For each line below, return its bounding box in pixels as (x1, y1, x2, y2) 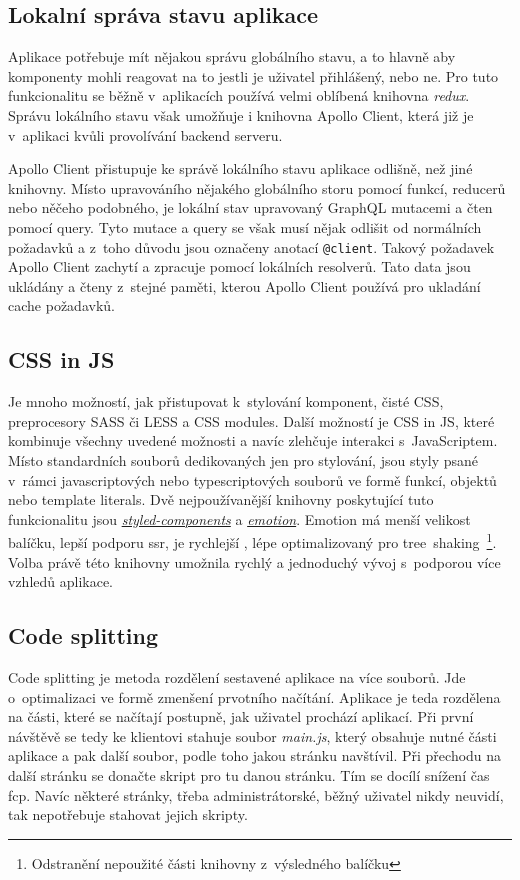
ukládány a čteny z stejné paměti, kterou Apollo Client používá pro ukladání (8, 275, 481, 296)
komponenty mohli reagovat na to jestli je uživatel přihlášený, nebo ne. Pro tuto (8, 65, 499, 86)
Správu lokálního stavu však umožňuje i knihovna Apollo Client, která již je (8, 104, 474, 125)
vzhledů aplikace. (8, 571, 114, 592)
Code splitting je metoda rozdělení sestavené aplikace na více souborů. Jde (8, 666, 466, 687)
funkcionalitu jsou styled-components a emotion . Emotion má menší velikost (8, 508, 471, 529)
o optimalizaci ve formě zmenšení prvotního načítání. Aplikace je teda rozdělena (8, 686, 501, 707)
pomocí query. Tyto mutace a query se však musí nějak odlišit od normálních (8, 216, 482, 237)
